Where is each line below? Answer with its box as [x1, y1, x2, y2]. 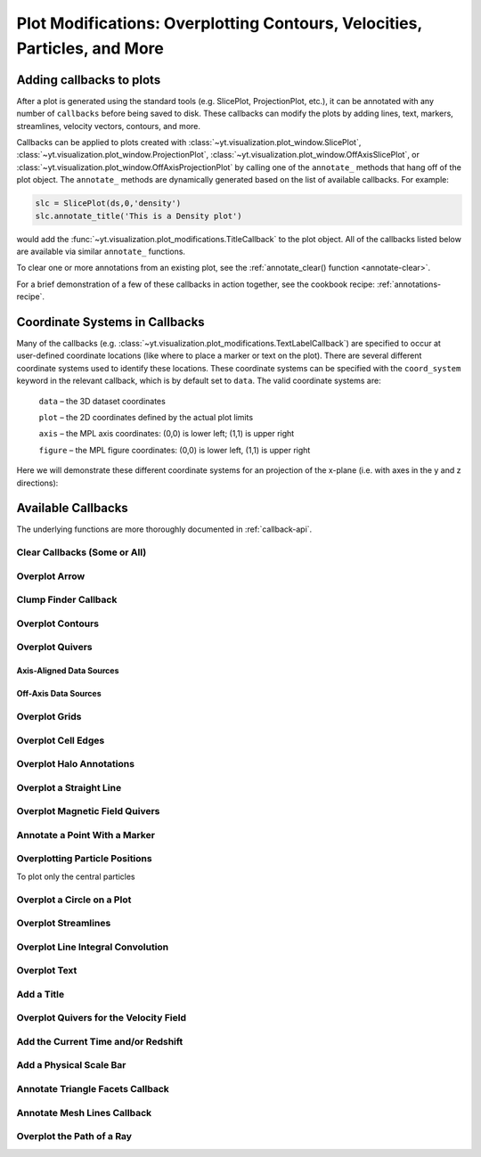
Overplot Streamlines [16, 917, 111, 930]
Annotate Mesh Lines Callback [16, 1106, 152, 1119]
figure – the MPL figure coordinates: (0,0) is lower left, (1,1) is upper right [38, 444, 311, 455]
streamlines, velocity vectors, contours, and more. [16, 120, 200, 131]
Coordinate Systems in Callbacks [16, 314, 205, 330]
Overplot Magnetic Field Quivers [16, 805, 160, 818]
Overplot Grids [16, 711, 82, 723]
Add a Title [16, 988, 65, 1000]
